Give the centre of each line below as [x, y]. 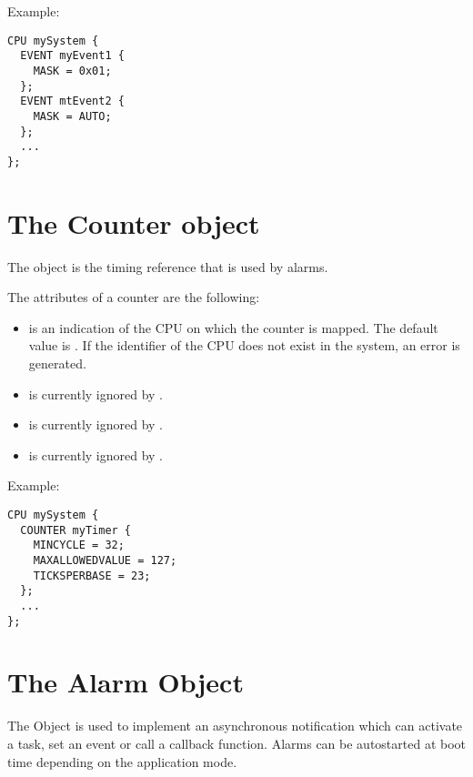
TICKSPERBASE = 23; [92, 575]
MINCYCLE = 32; [79, 545]
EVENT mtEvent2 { [72, 101]
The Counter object [134, 222]
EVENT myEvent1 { [72, 56]
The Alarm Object [126, 682]
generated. [57, 363]
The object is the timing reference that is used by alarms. [168, 266]
